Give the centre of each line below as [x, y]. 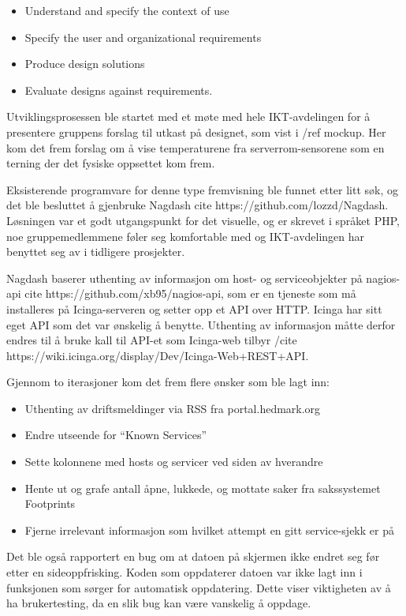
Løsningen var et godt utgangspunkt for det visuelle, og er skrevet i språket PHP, [203, 220]
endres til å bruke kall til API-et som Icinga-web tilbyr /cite [152, 340]
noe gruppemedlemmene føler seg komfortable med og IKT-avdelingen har [186, 236]
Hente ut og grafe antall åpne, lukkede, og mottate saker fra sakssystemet [203, 488]
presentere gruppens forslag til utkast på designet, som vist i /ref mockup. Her [196, 131]
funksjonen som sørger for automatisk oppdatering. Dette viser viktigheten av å [199, 587]
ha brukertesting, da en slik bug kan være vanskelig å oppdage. [159, 603]
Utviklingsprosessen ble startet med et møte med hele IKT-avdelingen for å [188, 116]
